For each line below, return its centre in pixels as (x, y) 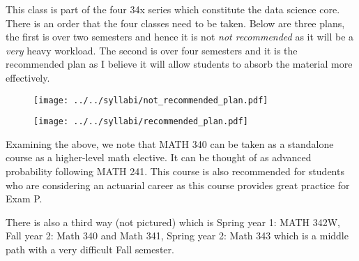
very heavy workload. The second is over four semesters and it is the (152, 50)
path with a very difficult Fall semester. (90, 249)
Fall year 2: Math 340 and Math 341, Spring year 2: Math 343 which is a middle (177, 236)
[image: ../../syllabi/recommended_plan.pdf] (141, 122)
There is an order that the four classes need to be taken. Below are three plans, (175, 23)
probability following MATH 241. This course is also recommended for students (175, 171)
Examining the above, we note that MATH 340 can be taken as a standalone (170, 143)
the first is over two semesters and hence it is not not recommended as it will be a (180, 37)
